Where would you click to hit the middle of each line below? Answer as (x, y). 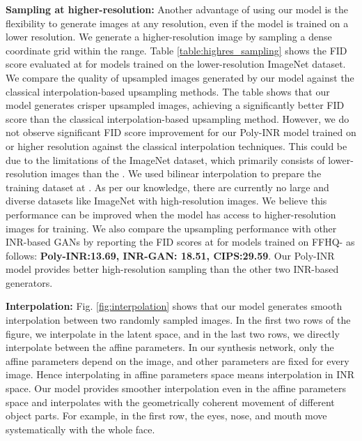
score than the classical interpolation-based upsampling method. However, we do (178, 118)
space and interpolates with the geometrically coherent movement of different (170, 402)
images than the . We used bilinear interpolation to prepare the (186, 173)
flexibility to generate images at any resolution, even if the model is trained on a (177, 23)
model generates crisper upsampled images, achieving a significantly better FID (175, 105)
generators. (29, 282)
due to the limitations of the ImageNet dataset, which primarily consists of (165, 159)
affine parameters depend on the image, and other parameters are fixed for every (178, 360)
